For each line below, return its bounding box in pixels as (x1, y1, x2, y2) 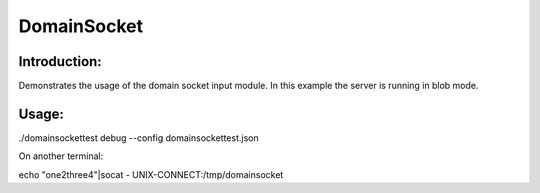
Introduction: (18, 53, 102, 70)
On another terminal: (18, 150, 104, 162)
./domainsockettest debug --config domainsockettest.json (18, 131, 259, 144)
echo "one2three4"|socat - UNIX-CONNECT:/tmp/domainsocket (18, 168, 284, 180)
